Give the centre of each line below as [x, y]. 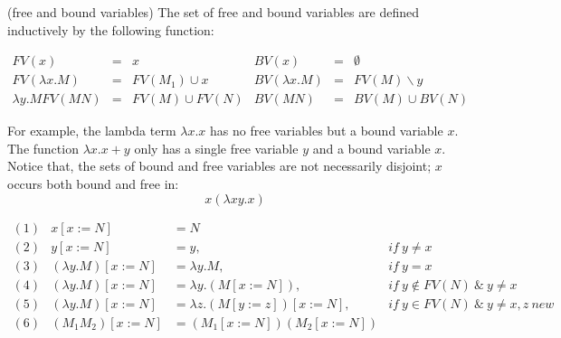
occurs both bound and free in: [93, 184]
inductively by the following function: [111, 29]
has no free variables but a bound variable [326, 131]
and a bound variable [371, 148]
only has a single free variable [216, 148]
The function [43, 148]
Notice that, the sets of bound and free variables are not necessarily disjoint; [219, 166]
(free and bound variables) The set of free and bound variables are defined [214, 12]
